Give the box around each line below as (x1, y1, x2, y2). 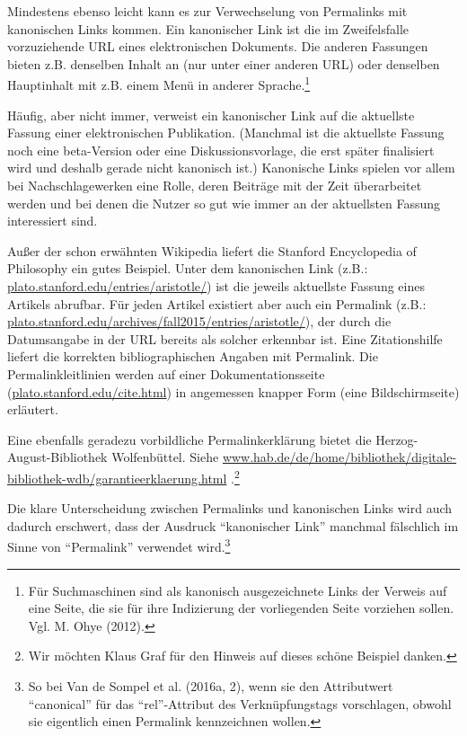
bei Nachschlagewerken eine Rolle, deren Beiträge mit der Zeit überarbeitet (7, 176, 422, 194)
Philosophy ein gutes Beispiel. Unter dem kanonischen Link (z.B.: (7, 259, 368, 278)
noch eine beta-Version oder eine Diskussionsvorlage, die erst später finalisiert (7, 140, 435, 159)
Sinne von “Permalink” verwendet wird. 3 (7, 535, 231, 555)
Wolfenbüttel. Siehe (111, 448, 219, 466)
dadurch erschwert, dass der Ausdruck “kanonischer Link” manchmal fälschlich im (7, 516, 459, 535)
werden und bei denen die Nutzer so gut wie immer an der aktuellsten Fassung (7, 193, 441, 212)
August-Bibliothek (7, 448, 108, 466)
